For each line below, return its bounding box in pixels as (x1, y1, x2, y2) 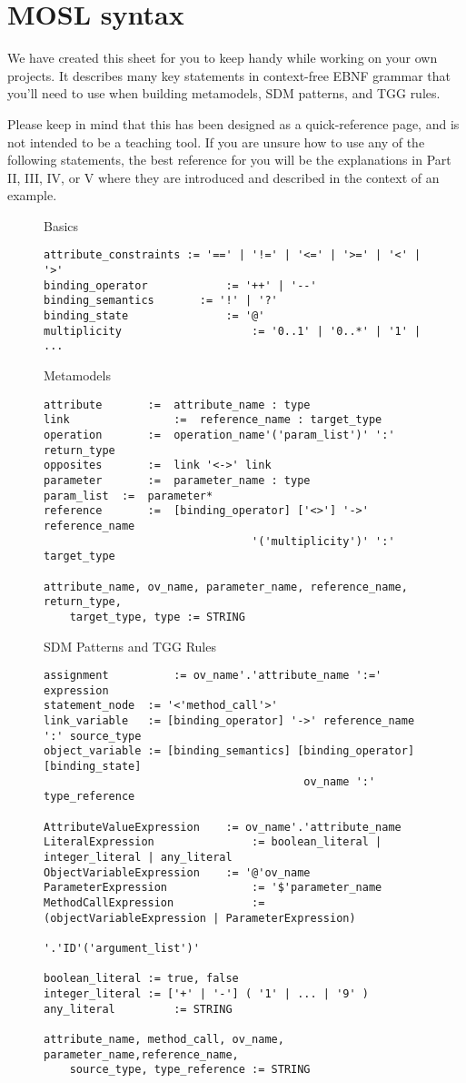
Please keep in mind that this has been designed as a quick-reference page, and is (7, 114, 460, 133)
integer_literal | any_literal (44, 850, 233, 864)
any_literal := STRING (44, 1002, 233, 1016)
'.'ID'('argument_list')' (44, 941, 200, 955)
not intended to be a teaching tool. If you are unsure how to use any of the (7, 132, 425, 151)
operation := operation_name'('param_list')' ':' (44, 428, 395, 441)
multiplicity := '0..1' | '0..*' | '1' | (44, 324, 421, 338)
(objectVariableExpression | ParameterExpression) (44, 911, 356, 925)
